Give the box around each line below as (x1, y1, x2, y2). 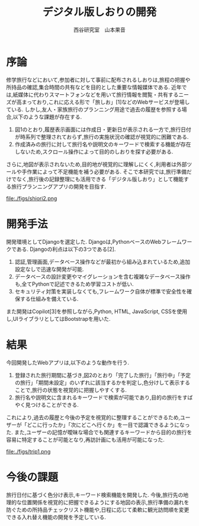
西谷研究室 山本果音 (73, 26, 126, 33)
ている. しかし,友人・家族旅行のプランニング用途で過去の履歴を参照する (6, 106, 182, 113)
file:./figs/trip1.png (6, 448, 51, 455)
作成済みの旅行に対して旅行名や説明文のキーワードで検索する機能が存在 (14, 141, 191, 148)
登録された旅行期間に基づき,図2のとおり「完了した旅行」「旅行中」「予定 (14, 371, 191, 378)
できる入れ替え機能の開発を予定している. (6, 514, 107, 521)
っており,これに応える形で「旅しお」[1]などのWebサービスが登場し (26, 98, 190, 106)
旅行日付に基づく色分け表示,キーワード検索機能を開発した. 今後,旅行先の (6, 491, 184, 498)
